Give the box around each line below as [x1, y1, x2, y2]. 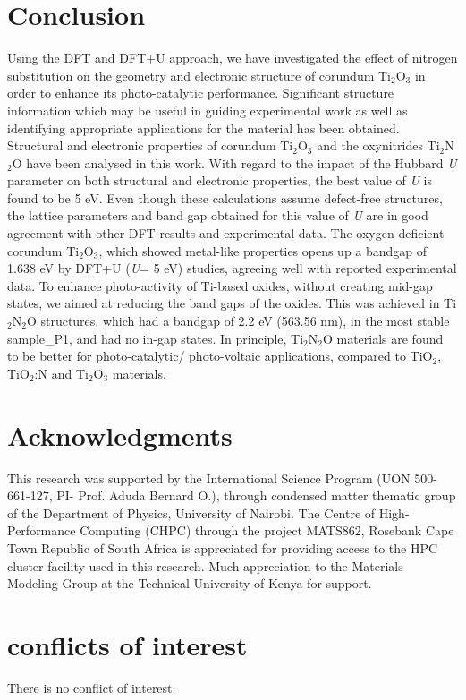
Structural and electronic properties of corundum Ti [7, 136, 293, 155]
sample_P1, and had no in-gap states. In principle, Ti [7, 329, 304, 347]
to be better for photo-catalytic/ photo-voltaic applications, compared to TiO [7, 346, 433, 365]
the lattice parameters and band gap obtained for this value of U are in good [7, 206, 428, 225]
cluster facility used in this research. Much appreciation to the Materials [7, 556, 403, 575]
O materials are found [322, 329, 444, 347]
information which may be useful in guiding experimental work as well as [7, 100, 408, 119]
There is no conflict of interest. [7, 678, 176, 696]
